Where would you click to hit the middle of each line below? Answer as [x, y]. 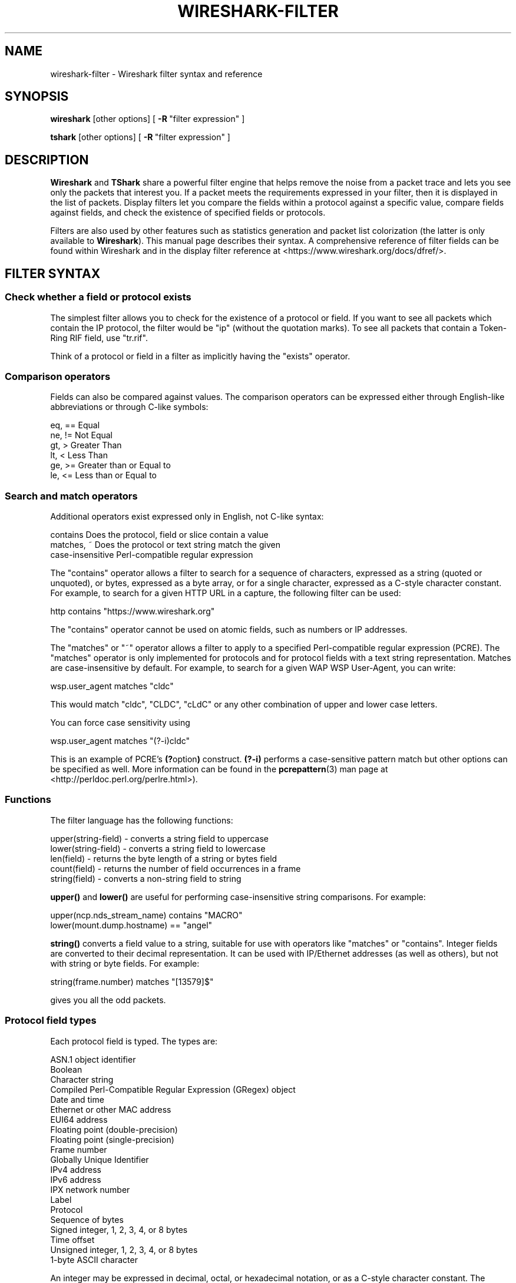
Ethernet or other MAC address [111, 1109]
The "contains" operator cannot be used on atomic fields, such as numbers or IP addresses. [229, 629]
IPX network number [90, 1189]
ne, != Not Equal [81, 435]
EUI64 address [79, 1119]
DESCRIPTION [47, 160]
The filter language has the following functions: [142, 820]
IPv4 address [76, 1169]
